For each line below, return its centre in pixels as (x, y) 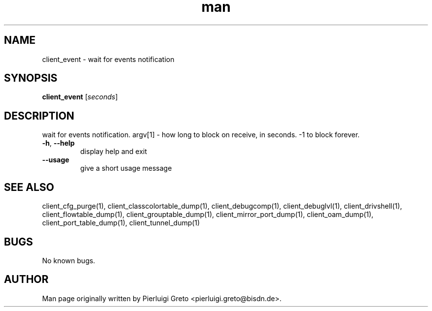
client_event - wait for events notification (108, 59)
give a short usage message (126, 168)
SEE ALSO (29, 187)
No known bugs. (69, 260)
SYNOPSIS (31, 78)
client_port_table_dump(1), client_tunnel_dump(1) (121, 223)
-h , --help (58, 143)
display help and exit (114, 152)
